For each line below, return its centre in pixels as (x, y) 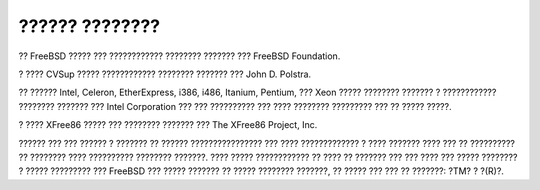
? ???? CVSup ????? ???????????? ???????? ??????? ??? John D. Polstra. (165, 74)
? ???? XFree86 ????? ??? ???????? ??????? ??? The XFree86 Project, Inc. (168, 125)
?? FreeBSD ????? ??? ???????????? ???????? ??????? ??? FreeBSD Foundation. (179, 56)
